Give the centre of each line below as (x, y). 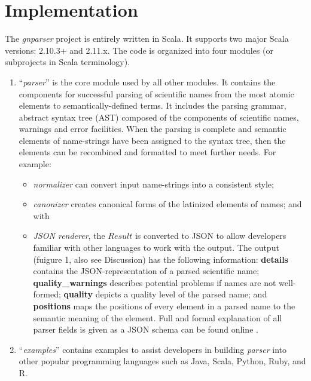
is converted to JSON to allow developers (211, 236)
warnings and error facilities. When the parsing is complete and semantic (153, 129)
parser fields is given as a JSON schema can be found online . (146, 329)
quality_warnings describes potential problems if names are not (155, 282)
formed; (47, 294)
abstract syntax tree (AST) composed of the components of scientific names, (159, 117)
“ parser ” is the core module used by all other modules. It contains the (147, 82)
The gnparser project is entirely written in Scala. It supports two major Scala (147, 39)
